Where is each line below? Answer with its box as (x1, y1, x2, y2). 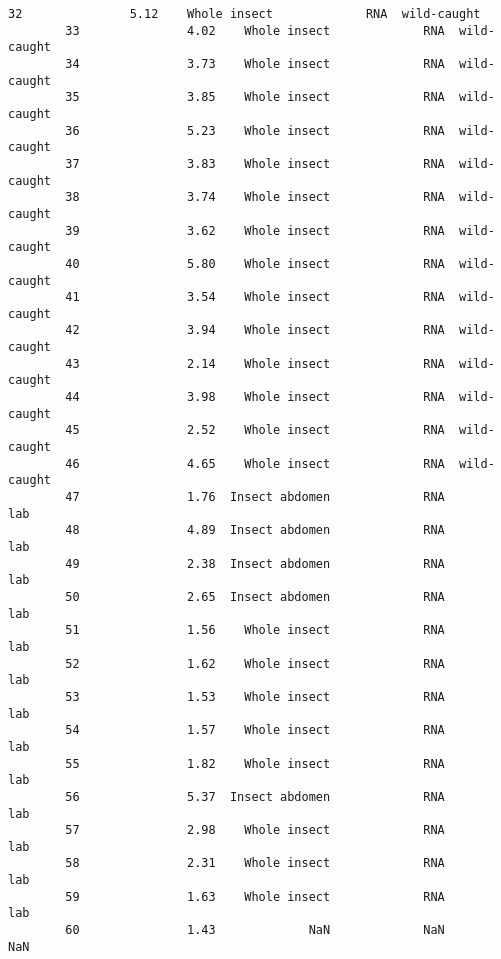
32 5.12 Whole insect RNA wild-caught (8, 7, 481, 21)
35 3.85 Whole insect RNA (65, 90, 445, 105)
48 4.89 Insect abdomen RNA (65, 523, 445, 538)
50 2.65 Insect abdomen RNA (65, 589, 445, 604)
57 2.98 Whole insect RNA (65, 823, 445, 838)
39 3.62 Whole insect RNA (65, 223, 445, 238)
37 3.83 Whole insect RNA (65, 156, 445, 171)
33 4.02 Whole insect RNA (65, 23, 445, 38)
